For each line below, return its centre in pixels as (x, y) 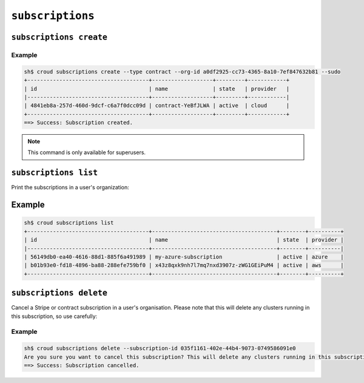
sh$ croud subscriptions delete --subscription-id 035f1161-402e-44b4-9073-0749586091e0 (160, 348)
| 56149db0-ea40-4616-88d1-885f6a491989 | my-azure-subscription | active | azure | (184, 257)
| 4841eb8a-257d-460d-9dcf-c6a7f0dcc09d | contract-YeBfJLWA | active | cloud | (157, 106)
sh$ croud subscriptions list (69, 223)
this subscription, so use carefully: (54, 316)
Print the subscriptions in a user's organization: (70, 188)
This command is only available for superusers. (86, 152)
